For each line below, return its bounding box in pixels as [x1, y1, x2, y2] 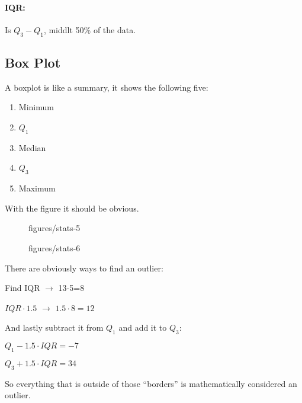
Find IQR [5, 282, 40, 294]
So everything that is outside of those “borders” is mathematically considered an [5, 377, 297, 389]
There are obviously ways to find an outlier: [5, 261, 163, 274]
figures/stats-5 [28, 222, 81, 234]
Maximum [18, 182, 56, 194]
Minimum [18, 101, 54, 113]
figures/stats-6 [28, 241, 81, 254]
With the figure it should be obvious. [5, 201, 139, 214]
